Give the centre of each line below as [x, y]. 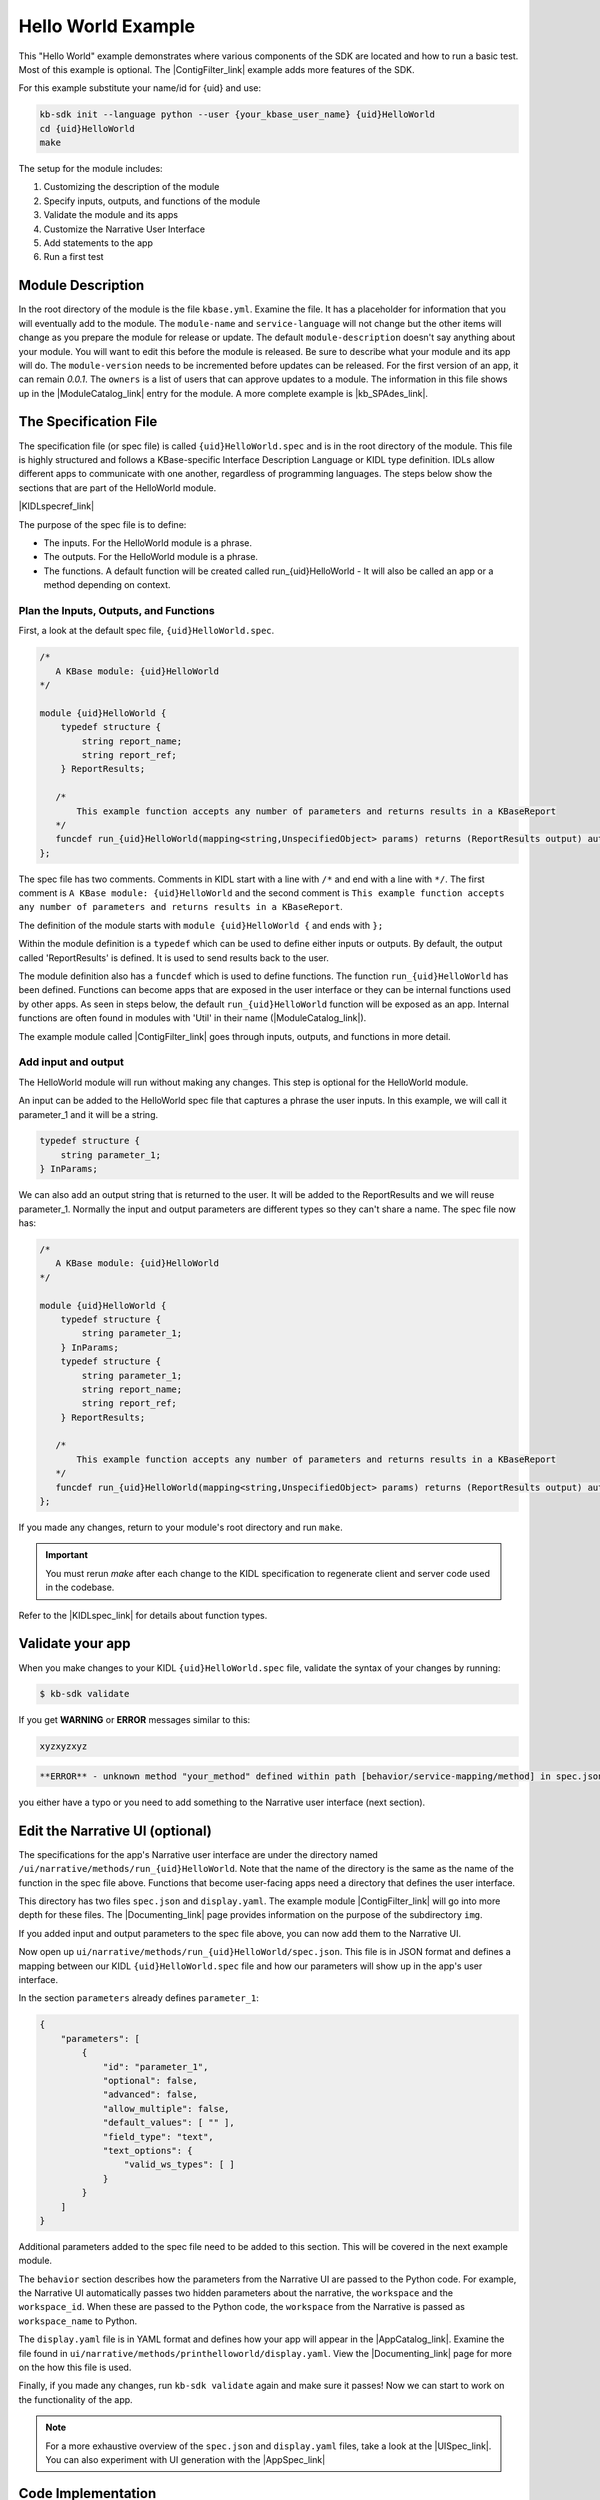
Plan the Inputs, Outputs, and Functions [116, 610]
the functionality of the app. [76, 2399]
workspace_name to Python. [78, 2321]
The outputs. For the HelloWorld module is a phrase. [151, 557]
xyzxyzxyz [63, 1746]
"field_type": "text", [158, 2136]
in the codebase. [80, 1587]
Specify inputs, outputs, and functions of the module [152, 201]
